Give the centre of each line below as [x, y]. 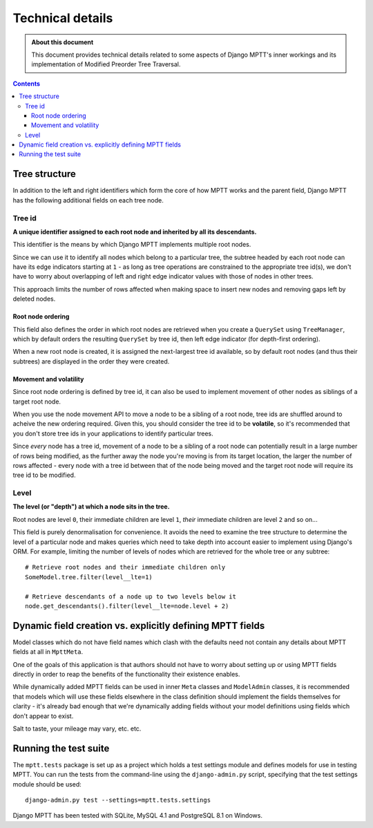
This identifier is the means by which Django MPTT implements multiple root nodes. [132, 245]
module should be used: [47, 784]
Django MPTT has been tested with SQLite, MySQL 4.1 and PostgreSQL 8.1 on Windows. [137, 816]
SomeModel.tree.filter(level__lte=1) [89, 577]
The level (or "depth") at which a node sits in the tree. [91, 507]
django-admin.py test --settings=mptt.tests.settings [118, 800]
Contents [27, 84]
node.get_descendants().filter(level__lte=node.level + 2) [127, 606]
